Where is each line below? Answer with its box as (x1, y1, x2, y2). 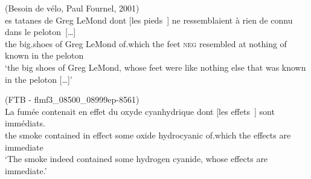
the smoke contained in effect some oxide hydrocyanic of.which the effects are (5, 128, 291, 141)
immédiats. (5, 117, 45, 129)
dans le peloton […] (5, 25, 76, 38)
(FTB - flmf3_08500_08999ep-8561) (5, 93, 139, 106)
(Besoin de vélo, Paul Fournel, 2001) (5, 2, 139, 14)
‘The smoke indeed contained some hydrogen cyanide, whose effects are (5, 152, 268, 165)
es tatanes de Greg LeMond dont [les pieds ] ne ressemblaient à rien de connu (5, 13, 293, 26)
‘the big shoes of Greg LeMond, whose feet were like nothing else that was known (5, 60, 306, 73)
